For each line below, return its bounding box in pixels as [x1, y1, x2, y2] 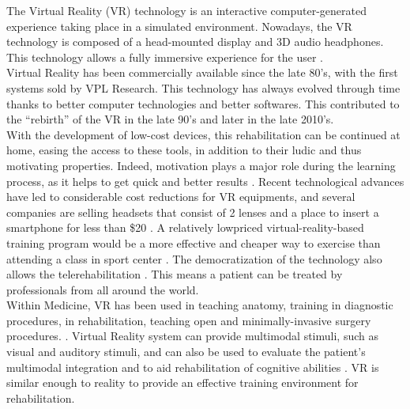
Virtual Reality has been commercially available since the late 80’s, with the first [6, 64, 398, 81]
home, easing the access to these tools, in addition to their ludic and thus [6, 142, 362, 158]
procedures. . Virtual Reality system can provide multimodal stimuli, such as [6, 328, 378, 344]
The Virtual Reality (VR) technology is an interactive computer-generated [6, 2, 367, 18]
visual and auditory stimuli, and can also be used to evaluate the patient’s [6, 343, 366, 360]
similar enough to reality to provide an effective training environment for [6, 374, 359, 391]
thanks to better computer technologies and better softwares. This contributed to [6, 95, 400, 112]
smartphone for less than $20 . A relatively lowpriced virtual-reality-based [6, 219, 364, 236]
